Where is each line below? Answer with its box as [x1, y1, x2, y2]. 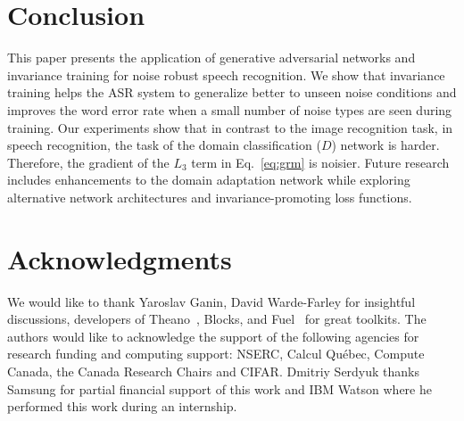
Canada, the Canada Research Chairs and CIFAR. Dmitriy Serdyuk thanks [7, 361, 420, 380]
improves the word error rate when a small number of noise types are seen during [7, 100, 452, 119]
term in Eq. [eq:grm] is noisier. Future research [191, 153, 450, 171]
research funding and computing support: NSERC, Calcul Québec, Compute [7, 344, 425, 363]
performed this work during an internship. [7, 397, 237, 416]
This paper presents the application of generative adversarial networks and [7, 48, 416, 67]
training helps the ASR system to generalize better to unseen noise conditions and [7, 83, 457, 102]
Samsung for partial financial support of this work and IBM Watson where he [7, 379, 432, 398]
